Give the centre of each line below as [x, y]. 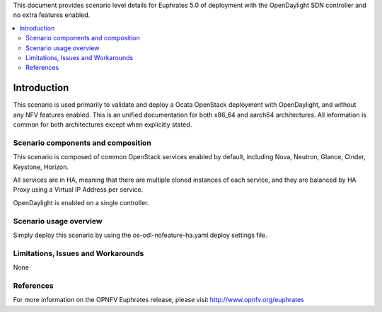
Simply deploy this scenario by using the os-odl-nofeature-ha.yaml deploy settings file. [140, 235]
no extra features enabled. [52, 15]
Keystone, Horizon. [41, 167]
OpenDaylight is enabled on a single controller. [81, 202]
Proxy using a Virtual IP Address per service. [78, 190]
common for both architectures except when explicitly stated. [103, 125]
